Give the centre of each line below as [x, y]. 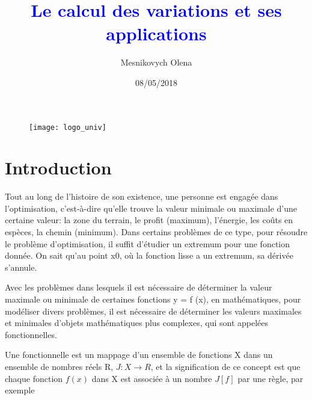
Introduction [58, 168]
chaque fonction [34, 378]
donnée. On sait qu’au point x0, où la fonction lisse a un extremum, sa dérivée [149, 255]
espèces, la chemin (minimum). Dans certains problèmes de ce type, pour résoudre [156, 232]
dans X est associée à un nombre [152, 378]
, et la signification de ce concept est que [225, 366]
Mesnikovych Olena [156, 62]
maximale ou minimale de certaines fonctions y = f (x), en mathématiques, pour [153, 299]
